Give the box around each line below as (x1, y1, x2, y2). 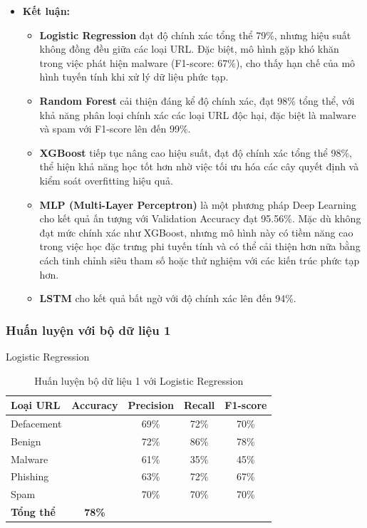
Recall (183, 398, 215, 413)
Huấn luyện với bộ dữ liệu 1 (6, 321, 171, 338)
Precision (128, 398, 174, 413)
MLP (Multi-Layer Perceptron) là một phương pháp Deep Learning (39, 197, 356, 212)
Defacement (11, 415, 62, 430)
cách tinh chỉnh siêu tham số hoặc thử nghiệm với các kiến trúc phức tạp (39, 252, 360, 267)
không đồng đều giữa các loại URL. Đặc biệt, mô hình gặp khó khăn (39, 41, 339, 56)
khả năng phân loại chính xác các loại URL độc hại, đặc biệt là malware (39, 107, 356, 122)
